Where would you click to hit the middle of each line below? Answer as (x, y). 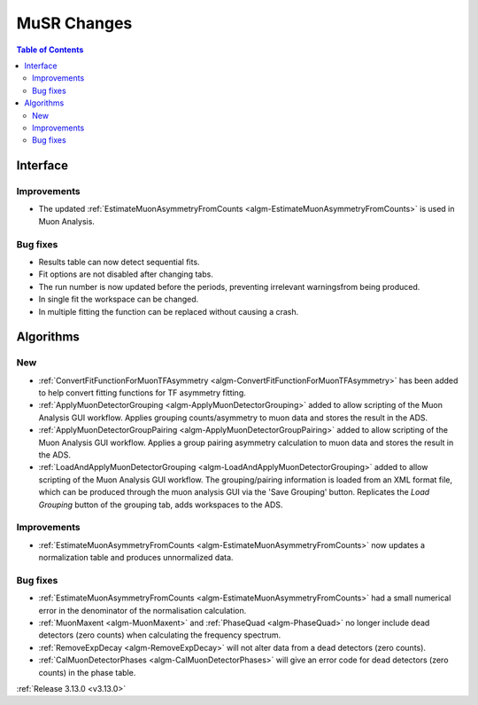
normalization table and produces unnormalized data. (136, 558)
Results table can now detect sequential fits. (119, 262)
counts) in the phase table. (87, 672)
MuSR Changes (74, 23)
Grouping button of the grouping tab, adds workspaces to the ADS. (161, 505)
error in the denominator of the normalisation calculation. (143, 610)
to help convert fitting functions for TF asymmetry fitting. (143, 393)
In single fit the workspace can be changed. (119, 299)
